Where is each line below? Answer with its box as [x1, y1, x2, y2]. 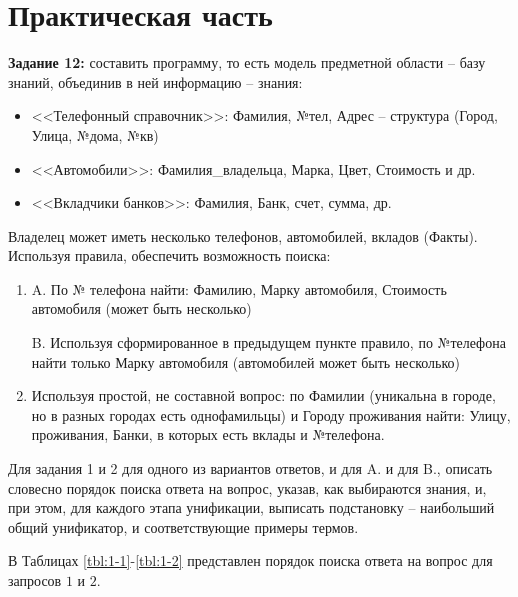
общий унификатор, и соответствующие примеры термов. [8, 516, 359, 537]
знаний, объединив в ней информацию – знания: [8, 71, 303, 92]
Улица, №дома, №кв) [31, 124, 159, 145]
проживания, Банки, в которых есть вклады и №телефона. [31, 424, 385, 445]
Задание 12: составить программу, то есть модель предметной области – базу [8, 52, 486, 73]
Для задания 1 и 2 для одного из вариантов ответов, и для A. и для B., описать [8, 458, 493, 479]
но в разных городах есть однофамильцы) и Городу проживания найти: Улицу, [31, 404, 511, 425]
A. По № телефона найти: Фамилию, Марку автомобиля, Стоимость [31, 278, 447, 299]
